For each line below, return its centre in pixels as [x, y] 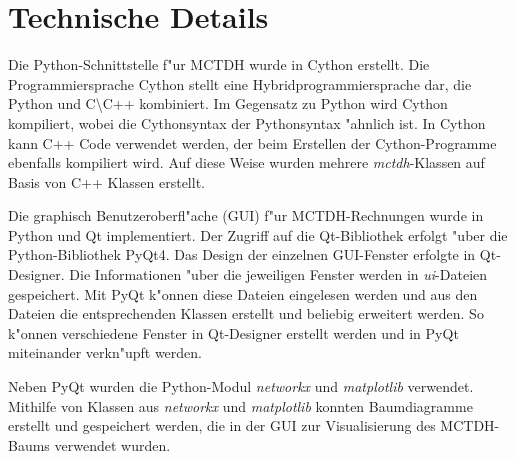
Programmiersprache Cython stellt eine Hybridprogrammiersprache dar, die [240, 83]
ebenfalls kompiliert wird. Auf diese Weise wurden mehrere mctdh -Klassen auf [246, 162]
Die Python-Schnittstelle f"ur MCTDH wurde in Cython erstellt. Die [219, 64]
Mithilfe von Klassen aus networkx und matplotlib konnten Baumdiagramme [240, 405]
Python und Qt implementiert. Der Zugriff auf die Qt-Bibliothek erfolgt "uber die [258, 234]
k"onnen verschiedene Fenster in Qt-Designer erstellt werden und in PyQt [233, 332]
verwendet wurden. [112, 444]
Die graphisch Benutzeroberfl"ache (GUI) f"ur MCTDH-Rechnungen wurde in [246, 215]
